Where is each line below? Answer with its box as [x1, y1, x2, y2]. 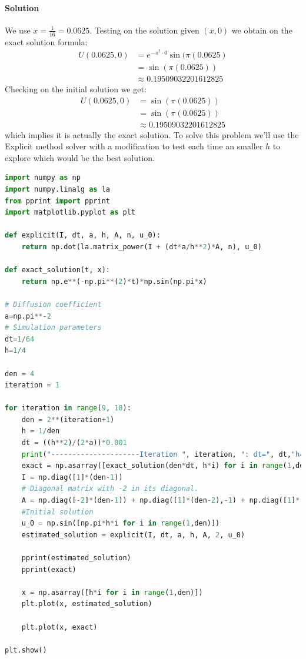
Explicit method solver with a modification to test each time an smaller [5, 140, 263, 152]
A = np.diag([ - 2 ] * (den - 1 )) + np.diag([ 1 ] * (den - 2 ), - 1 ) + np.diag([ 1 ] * [21, 496, 300, 505]
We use [5, 24, 31, 36]
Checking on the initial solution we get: [5, 82, 147, 95]
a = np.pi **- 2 [5, 312, 51, 320]
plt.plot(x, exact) [21, 623, 98, 631]
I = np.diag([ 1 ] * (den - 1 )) [21, 473, 123, 481]
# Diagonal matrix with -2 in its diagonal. [21, 484, 199, 493]
